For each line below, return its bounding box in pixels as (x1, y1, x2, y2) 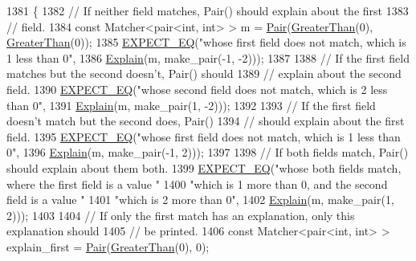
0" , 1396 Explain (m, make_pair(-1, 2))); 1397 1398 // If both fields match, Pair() (6, 144, 409, 161)
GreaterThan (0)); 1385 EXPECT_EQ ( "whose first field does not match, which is (6, 34, 406, 51)
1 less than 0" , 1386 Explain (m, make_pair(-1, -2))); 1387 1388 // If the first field (6, 49, 410, 66)
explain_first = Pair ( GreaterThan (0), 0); (6, 238, 210, 255)
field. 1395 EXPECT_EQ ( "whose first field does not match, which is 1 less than (6, 128, 401, 145)
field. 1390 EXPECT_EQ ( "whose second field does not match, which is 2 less (6, 80, 388, 97)
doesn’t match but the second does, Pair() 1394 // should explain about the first (6, 112, 405, 129)
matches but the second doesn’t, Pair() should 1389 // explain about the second (6, 65, 402, 82)
